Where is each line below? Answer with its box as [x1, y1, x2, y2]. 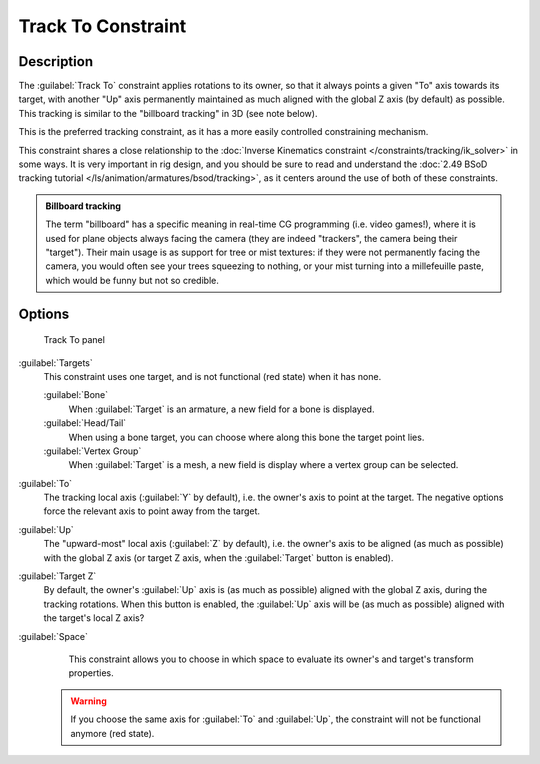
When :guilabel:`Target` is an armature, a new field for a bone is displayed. [68, 403, 375, 415]
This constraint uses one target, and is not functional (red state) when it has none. [43, 370, 382, 382]
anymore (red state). [70, 727, 155, 739]
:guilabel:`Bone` [43, 389, 109, 401]
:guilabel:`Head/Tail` [43, 417, 127, 429]
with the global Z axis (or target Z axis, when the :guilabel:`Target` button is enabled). [43, 551, 394, 564]
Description [18, 53, 94, 70]
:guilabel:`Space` [18, 630, 89, 642]
